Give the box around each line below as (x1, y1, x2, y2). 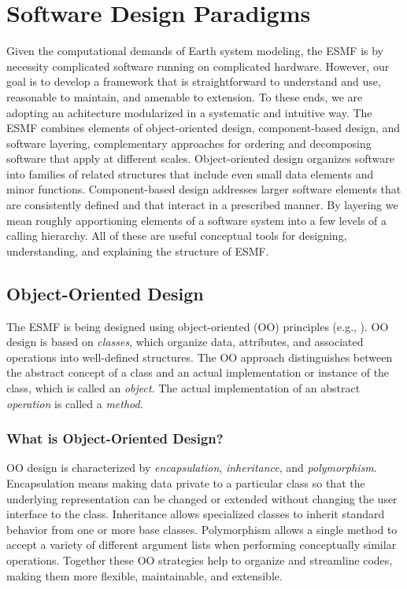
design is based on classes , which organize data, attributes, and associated (6, 333, 364, 350)
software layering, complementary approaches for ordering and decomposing (6, 134, 372, 151)
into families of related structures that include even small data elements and (6, 165, 374, 182)
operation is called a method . (6, 395, 143, 411)
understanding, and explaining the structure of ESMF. (6, 242, 269, 259)
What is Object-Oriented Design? (6, 429, 224, 448)
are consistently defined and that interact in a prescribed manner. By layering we (6, 197, 398, 213)
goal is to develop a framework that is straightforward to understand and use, (6, 73, 381, 90)
